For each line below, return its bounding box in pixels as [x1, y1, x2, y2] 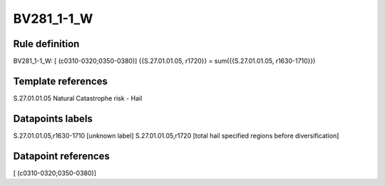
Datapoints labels [13, 113, 93, 125]
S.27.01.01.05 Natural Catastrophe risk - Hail [13, 93, 143, 103]
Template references [13, 75, 108, 87]
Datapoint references [13, 150, 111, 162]
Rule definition [13, 38, 80, 50]
